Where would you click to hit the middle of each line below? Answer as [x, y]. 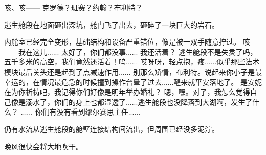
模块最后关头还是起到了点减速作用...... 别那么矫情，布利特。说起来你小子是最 [133, 71]
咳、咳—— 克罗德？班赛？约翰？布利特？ [73, 7]
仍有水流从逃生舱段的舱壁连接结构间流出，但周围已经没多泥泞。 [112, 129]
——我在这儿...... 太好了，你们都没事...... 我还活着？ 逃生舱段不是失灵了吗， [131, 51]
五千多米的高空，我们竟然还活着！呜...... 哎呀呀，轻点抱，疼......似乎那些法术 [132, 62]
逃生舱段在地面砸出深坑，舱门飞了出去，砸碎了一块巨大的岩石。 [112, 24]
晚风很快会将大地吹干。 [43, 146]
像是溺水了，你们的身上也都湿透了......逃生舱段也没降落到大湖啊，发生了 [132, 102]
